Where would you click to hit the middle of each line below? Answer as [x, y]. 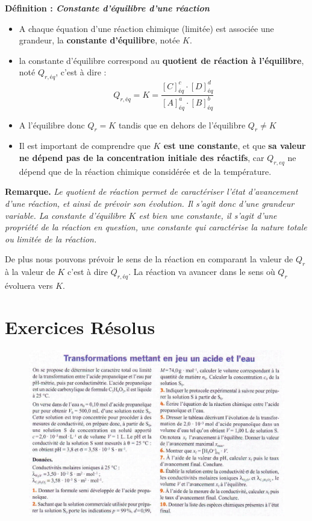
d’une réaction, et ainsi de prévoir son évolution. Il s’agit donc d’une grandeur [150, 204]
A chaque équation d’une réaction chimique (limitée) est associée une [146, 28]
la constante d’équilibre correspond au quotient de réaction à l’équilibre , [161, 60]
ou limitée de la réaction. [51, 238]
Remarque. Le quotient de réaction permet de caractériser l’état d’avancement [151, 191]
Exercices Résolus [80, 327]
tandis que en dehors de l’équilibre [182, 125]
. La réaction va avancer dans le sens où [202, 272]
